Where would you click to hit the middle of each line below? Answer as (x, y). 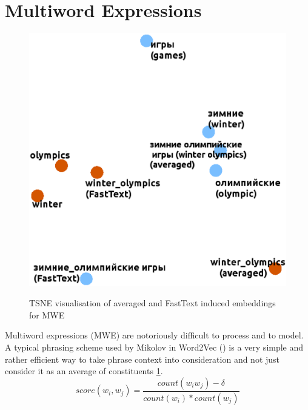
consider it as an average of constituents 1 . (84, 371)
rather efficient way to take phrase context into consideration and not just (142, 359)
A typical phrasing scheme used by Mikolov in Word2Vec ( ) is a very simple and (154, 347)
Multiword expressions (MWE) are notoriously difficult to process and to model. (154, 335)
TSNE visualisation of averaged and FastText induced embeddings (152, 303)
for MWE (47, 314)
